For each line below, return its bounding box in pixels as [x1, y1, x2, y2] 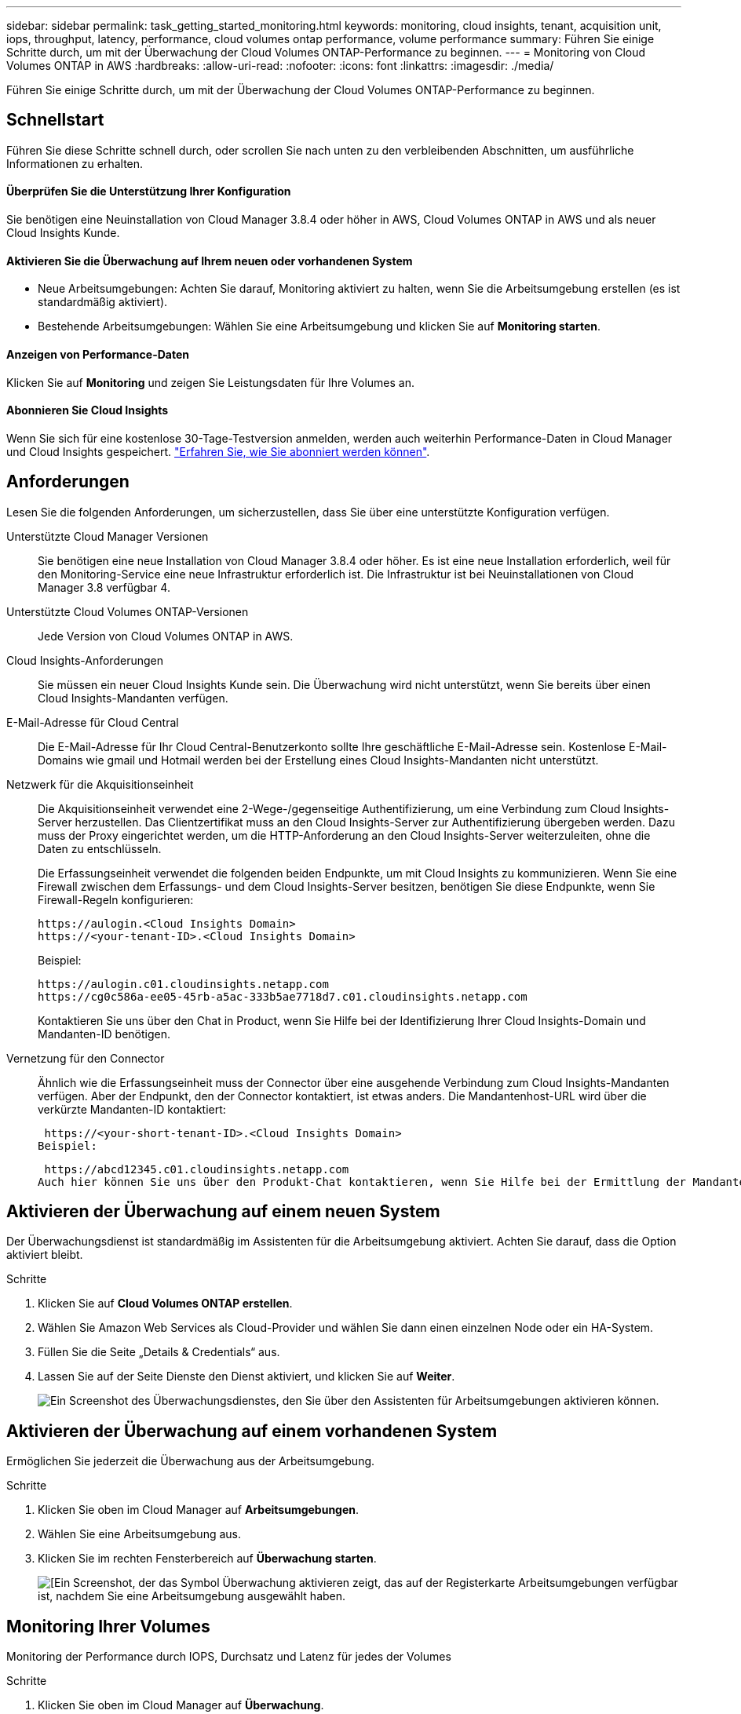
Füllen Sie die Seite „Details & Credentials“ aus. [38, 1345, 280, 1359]
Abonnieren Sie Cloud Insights [6, 403, 169, 418]
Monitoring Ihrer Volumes [6, 1616, 210, 1636]
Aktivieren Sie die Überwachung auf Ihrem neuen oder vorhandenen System [6, 253, 413, 268]
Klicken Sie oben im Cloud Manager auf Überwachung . [38, 1698, 324, 1712]
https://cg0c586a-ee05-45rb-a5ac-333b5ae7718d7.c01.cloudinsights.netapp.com [38, 990, 527, 1003]
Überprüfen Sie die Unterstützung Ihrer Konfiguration [6, 184, 291, 199]
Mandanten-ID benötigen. [38, 1027, 171, 1041]
